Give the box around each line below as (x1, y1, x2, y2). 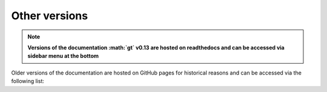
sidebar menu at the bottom (27, 52, 99, 60)
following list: (11, 78, 45, 85)
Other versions (11, 9, 88, 22)
